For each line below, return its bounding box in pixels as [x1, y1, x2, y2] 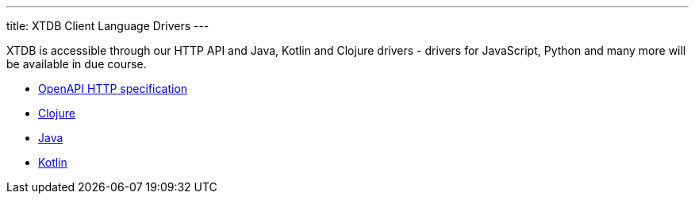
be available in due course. [6, 57, 147, 71]
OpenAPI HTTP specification [38, 82, 188, 95]
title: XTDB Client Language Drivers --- [6, 19, 209, 33]
